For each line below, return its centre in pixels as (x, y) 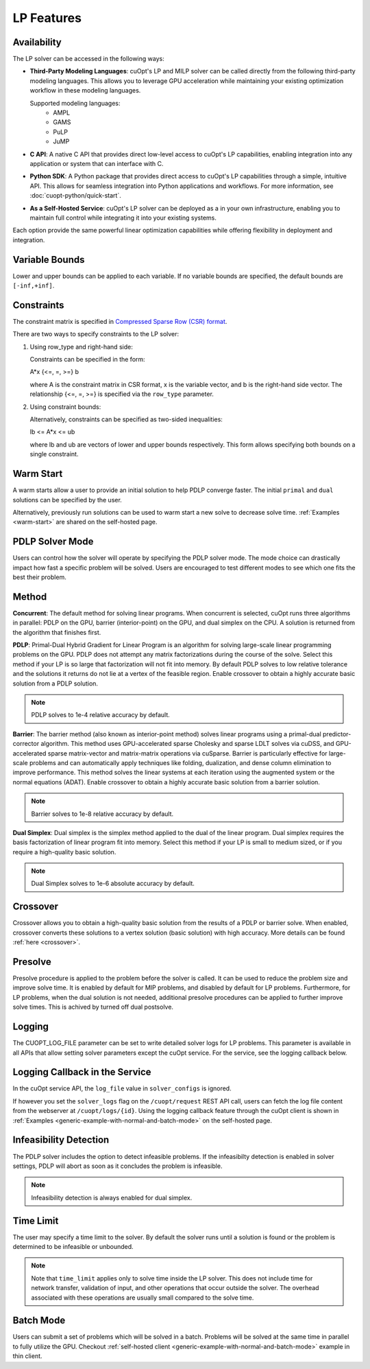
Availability (37, 42)
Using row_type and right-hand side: (81, 347)
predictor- (337, 734)
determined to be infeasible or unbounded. (73, 1246)
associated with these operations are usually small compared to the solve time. (143, 1298)
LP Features (47, 18)
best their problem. (39, 577)
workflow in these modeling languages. (85, 91)
